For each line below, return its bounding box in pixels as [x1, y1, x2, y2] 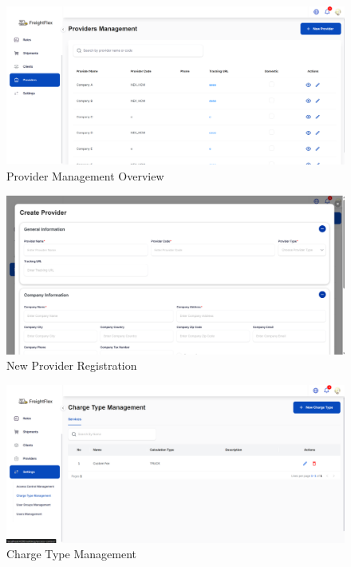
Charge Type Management [6, 545, 136, 562]
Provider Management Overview [6, 167, 164, 184]
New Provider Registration [6, 357, 137, 374]
